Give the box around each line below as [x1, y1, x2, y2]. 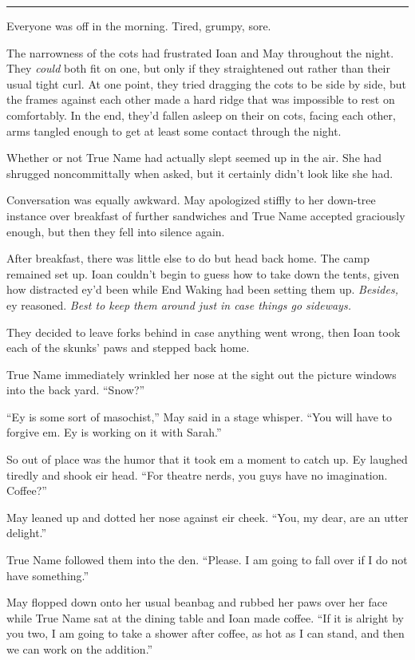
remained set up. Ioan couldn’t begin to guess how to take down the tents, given [6, 265, 400, 282]
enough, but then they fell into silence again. [6, 223, 225, 239]
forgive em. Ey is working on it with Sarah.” [6, 424, 222, 441]
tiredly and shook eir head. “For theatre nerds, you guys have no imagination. [6, 466, 388, 483]
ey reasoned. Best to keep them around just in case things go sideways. [6, 296, 351, 313]
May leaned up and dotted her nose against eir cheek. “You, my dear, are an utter [6, 508, 409, 525]
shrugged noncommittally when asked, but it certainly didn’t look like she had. [6, 164, 393, 181]
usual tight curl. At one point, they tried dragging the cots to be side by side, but [6, 75, 406, 92]
